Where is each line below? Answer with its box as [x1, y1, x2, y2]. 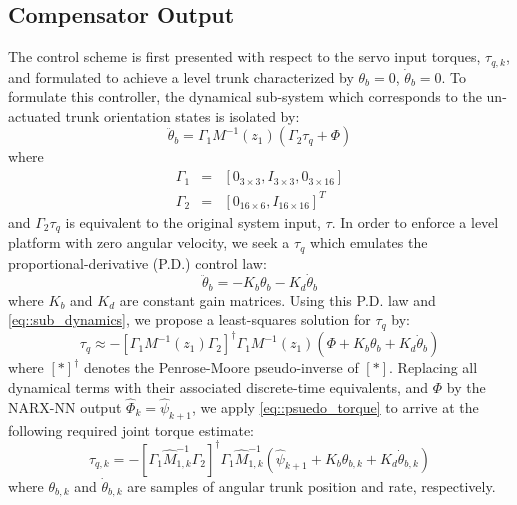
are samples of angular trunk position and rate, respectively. [127, 475, 496, 496]
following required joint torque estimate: [8, 419, 254, 440]
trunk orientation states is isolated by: [65, 105, 300, 126]
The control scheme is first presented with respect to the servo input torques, [8, 46, 481, 67]
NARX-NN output [8, 396, 122, 417]
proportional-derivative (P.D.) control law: [8, 252, 267, 273]
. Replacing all [389, 357, 478, 378]
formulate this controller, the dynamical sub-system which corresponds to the [8, 86, 482, 107]
